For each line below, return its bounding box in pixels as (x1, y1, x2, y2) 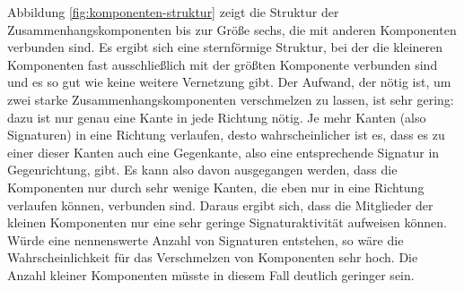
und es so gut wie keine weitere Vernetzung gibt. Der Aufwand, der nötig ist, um (7, 72, 451, 91)
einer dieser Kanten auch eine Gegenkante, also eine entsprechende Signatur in (7, 142, 440, 161)
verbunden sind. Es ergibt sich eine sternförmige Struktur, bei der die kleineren (7, 38, 443, 56)
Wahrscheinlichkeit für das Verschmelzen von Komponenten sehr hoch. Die (7, 248, 418, 267)
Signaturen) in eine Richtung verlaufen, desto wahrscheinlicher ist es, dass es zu (7, 125, 445, 144)
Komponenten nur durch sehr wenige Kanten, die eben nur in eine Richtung (7, 177, 425, 196)
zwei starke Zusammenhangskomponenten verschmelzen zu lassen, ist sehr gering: (7, 90, 454, 108)
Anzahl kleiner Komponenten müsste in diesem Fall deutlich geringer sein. (7, 265, 415, 284)
